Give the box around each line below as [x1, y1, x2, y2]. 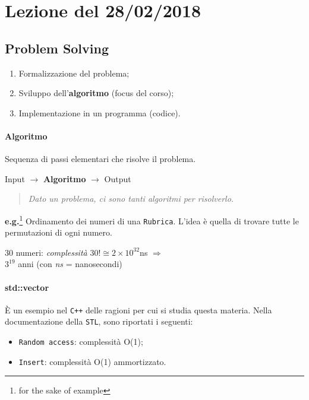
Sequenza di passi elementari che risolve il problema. [5, 153, 196, 165]
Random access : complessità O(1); [18, 335, 143, 348]
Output [104, 172, 131, 185]
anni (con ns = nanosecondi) [18, 258, 122, 270]
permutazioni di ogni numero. [5, 226, 112, 239]
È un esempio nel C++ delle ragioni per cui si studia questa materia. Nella [5, 303, 272, 316]
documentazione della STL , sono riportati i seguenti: [5, 315, 193, 328]
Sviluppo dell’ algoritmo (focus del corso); [18, 87, 174, 99]
